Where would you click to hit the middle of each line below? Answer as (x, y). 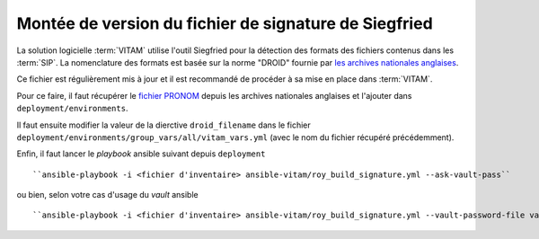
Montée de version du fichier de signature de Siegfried (225, 23)
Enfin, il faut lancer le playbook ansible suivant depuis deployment (141, 154)
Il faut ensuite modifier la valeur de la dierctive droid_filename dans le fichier (164, 125)
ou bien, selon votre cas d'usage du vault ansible (107, 195)
